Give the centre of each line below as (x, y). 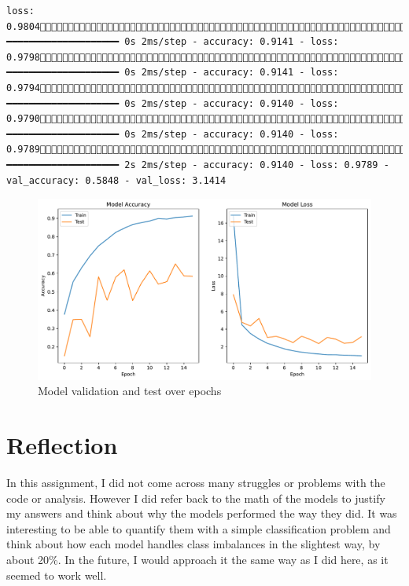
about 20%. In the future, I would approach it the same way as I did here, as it (197, 560)
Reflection (62, 445)
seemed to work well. (57, 575)
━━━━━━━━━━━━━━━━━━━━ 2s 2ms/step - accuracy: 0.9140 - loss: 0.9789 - (198, 165)
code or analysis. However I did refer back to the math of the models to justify (196, 498)
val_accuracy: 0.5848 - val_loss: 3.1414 (116, 180)
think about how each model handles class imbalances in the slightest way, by (193, 544)
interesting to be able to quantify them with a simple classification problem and (199, 528)
